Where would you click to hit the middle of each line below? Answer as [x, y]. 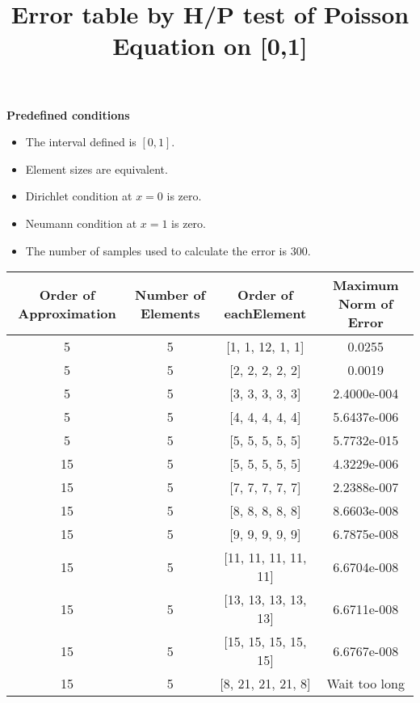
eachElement [265, 313]
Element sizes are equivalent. [97, 168]
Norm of [365, 304]
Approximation [67, 313]
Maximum [365, 285]
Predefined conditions [68, 114]
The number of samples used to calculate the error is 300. [168, 250]
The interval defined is [81, 142]
